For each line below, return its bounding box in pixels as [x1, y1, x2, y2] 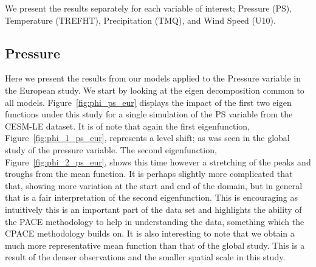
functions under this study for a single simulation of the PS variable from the [5, 108, 293, 120]
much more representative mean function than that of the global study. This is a [5, 238, 305, 251]
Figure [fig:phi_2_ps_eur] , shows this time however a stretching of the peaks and [5, 155, 311, 168]
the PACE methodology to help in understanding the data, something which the [5, 215, 304, 227]
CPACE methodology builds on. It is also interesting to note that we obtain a [5, 227, 295, 240]
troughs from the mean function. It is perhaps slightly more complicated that [5, 167, 293, 180]
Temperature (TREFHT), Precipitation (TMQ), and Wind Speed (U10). [5, 13, 276, 26]
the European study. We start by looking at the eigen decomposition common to [5, 83, 304, 96]
